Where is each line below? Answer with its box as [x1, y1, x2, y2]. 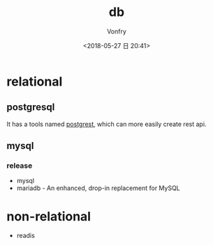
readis [16, 231, 36, 240]
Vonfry [106, 27, 127, 35]
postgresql [6, 102, 55, 113]
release [6, 161, 33, 171]
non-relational [6, 208, 91, 224]
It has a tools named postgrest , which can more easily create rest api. [6, 120, 207, 128]
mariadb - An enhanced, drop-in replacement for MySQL [16, 184, 181, 192]
